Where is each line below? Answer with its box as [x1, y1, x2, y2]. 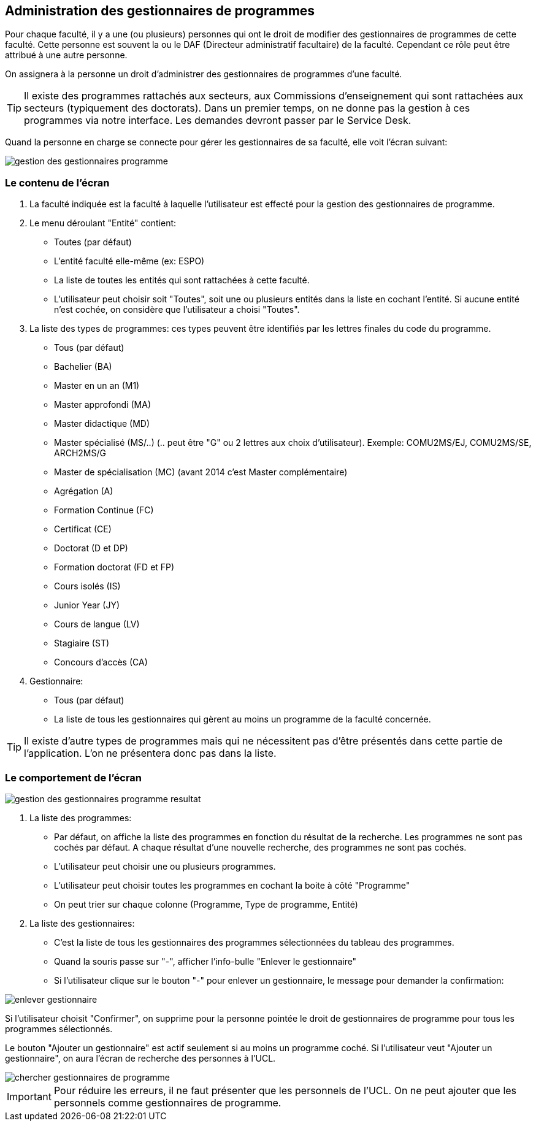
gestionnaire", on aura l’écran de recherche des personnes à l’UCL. [5, 1052, 276, 1063]
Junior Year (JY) [54, 600, 120, 611]
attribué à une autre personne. [5, 50, 128, 61]
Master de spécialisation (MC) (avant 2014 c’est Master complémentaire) [54, 467, 348, 478]
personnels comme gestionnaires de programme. [53, 1096, 281, 1109]
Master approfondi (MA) [54, 399, 151, 410]
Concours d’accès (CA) [54, 657, 148, 668]
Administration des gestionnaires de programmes [5, 3, 315, 18]
